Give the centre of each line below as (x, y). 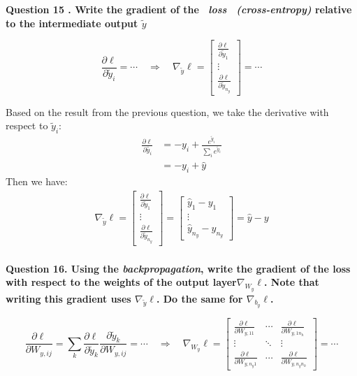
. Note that (291, 282)
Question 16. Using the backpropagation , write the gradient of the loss (178, 268)
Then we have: (37, 181)
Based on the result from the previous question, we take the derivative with (167, 111)
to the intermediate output (72, 23)
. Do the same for (199, 298)
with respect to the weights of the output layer (121, 282)
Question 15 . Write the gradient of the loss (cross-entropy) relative (179, 9)
